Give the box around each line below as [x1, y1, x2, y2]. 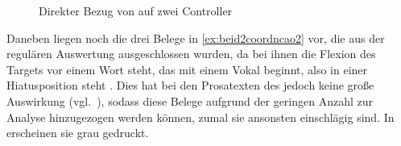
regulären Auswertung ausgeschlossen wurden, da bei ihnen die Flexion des [6, 45, 376, 62]
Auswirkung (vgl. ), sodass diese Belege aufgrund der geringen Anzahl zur [6, 92, 374, 109]
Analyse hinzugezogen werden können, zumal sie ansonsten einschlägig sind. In [6, 108, 395, 125]
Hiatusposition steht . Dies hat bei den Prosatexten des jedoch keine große [6, 77, 374, 94]
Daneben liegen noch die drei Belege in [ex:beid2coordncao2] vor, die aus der [6, 29, 385, 46]
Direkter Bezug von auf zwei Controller [39, 2, 233, 19]
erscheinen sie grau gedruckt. [6, 124, 149, 141]
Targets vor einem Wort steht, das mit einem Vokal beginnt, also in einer [6, 60, 368, 77]
